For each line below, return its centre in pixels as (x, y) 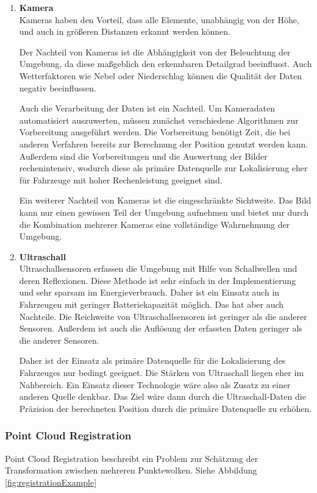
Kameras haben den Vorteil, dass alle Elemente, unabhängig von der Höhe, (159, 19)
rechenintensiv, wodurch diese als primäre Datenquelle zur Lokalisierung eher (163, 168)
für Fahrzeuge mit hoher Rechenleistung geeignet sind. (121, 179)
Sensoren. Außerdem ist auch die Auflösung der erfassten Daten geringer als (161, 328)
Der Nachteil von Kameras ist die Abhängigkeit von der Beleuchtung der (155, 51)
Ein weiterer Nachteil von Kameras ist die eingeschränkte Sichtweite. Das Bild (165, 200)
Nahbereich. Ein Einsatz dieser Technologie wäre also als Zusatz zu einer (155, 384)
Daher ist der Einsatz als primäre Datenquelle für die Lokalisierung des (152, 360)
